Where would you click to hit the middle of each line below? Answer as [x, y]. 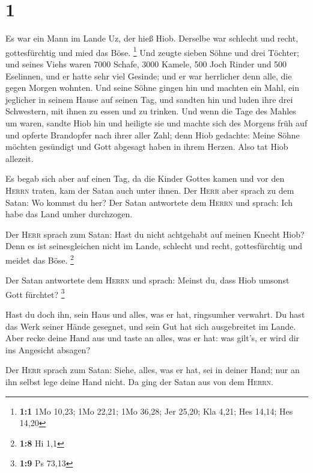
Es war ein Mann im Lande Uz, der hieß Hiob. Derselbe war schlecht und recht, [152, 38]
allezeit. [20, 158]
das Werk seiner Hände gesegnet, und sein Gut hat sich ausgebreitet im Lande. [151, 326]
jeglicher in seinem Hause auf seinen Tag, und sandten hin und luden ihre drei [149, 99]
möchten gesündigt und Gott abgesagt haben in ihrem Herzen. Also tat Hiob [147, 147]
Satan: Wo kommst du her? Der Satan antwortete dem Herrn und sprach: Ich [149, 202]
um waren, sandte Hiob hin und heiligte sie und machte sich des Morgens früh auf [156, 122]
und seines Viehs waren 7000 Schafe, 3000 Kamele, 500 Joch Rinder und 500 [146, 63]
